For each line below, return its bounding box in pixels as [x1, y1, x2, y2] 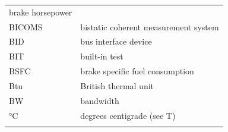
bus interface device [80, 35, 152, 48]
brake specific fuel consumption [80, 65, 194, 77]
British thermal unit [80, 79, 154, 92]
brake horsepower [9, 5, 72, 18]
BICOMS [9, 20, 43, 33]
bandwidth [80, 94, 119, 106]
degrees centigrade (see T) [80, 109, 176, 121]
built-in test [80, 50, 123, 62]
